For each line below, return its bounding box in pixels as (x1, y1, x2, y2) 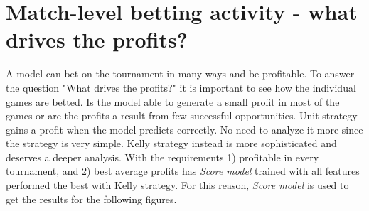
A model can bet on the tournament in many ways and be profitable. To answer (6, 66, 355, 81)
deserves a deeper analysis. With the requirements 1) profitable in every (6, 149, 319, 164)
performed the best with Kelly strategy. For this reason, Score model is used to (6, 178, 349, 193)
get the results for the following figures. (6, 191, 177, 206)
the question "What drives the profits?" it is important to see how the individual (6, 80, 356, 94)
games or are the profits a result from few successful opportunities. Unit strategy (6, 108, 358, 123)
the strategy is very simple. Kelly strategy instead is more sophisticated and (6, 136, 337, 151)
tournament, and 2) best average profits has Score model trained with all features (6, 163, 360, 178)
